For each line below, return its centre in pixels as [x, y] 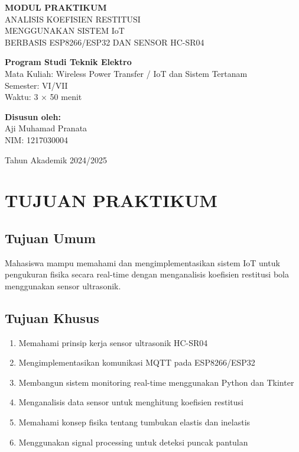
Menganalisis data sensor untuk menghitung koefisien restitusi [131, 402]
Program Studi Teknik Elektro [68, 62]
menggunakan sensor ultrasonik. [63, 285]
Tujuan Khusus [52, 317]
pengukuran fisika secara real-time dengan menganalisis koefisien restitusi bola [147, 274]
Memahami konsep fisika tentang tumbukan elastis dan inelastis [134, 422]
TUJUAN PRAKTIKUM [111, 200]
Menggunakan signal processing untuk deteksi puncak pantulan [133, 442]
